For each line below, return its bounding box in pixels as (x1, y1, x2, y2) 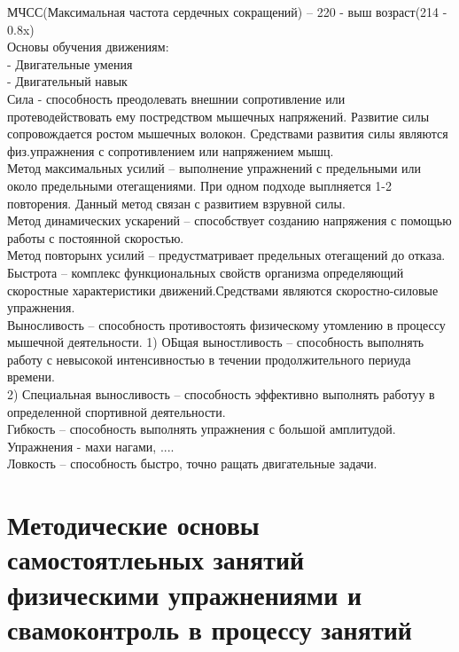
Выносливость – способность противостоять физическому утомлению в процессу (7, 315, 446, 334)
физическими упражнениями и (7, 576, 362, 612)
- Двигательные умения (7, 54, 133, 73)
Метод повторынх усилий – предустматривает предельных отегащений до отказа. (7, 246, 446, 264)
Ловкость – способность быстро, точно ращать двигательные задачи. (7, 454, 377, 473)
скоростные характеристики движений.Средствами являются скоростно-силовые (7, 280, 439, 299)
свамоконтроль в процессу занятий (7, 610, 412, 647)
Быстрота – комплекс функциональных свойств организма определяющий (7, 263, 404, 281)
